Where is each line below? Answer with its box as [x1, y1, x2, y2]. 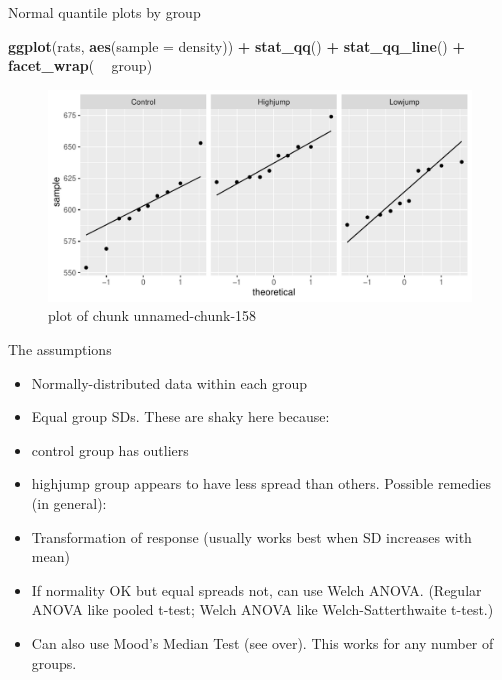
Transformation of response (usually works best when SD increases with [31, 526, 472, 547]
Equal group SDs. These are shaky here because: [31, 406, 330, 427]
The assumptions [8, 338, 112, 359]
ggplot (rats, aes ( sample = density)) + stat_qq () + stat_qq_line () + [8, 35, 466, 56]
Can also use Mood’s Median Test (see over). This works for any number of [31, 632, 494, 653]
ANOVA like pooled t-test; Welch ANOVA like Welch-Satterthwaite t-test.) [31, 599, 494, 620]
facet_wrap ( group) [8, 55, 153, 76]
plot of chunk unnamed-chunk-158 [48, 305, 257, 326]
